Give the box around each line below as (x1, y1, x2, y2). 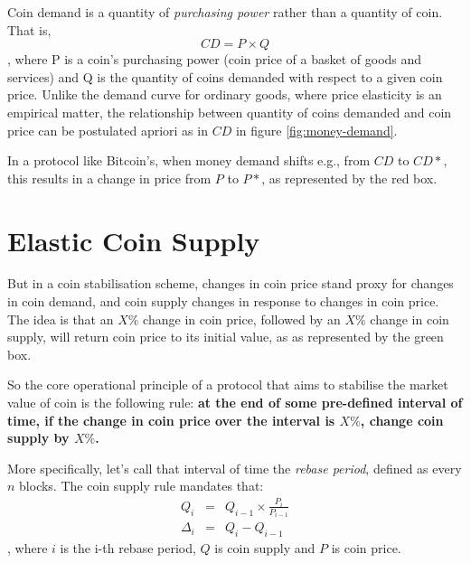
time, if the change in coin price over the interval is (7, 410, 335, 429)
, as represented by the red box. (261, 168, 438, 187)
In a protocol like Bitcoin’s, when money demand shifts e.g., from (7, 151, 371, 170)
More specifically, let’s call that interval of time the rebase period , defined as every (7, 458, 462, 477)
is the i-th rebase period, (60, 539, 196, 558)
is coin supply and (214, 539, 316, 558)
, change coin (360, 410, 444, 429)
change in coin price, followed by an (143, 309, 341, 328)
